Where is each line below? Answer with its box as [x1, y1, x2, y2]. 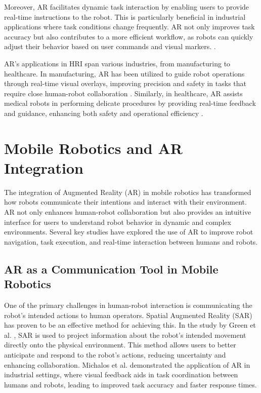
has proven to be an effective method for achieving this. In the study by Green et [4, 320, 256, 330]
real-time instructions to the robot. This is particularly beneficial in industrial [4, 11, 246, 22]
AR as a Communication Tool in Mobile [4, 261, 219, 277]
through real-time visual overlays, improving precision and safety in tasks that [4, 78, 247, 89]
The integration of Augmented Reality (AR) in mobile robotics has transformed [4, 186, 251, 197]
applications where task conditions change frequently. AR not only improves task [4, 21, 255, 32]
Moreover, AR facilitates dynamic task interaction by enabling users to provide [4, 2, 249, 12]
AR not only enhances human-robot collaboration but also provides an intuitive [4, 207, 251, 217]
